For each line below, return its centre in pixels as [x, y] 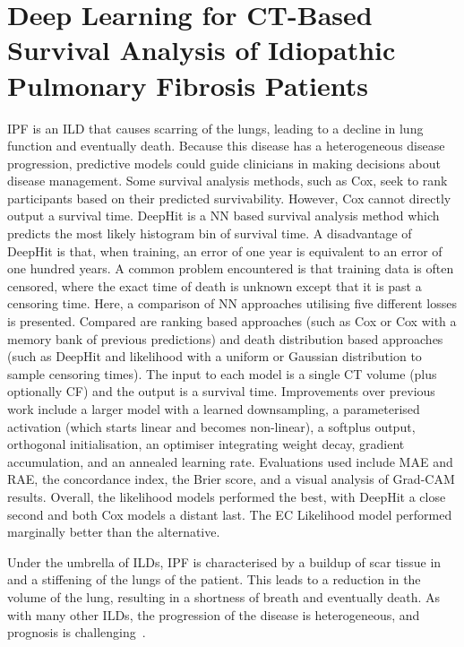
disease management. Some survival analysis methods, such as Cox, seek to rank [228, 181]
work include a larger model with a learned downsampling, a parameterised [214, 409]
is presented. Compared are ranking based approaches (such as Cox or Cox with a [232, 321]
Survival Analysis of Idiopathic [202, 50]
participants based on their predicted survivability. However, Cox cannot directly [229, 198]
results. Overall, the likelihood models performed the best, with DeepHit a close [227, 496]
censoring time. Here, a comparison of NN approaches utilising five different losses [232, 303]
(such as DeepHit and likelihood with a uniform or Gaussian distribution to [215, 356]
